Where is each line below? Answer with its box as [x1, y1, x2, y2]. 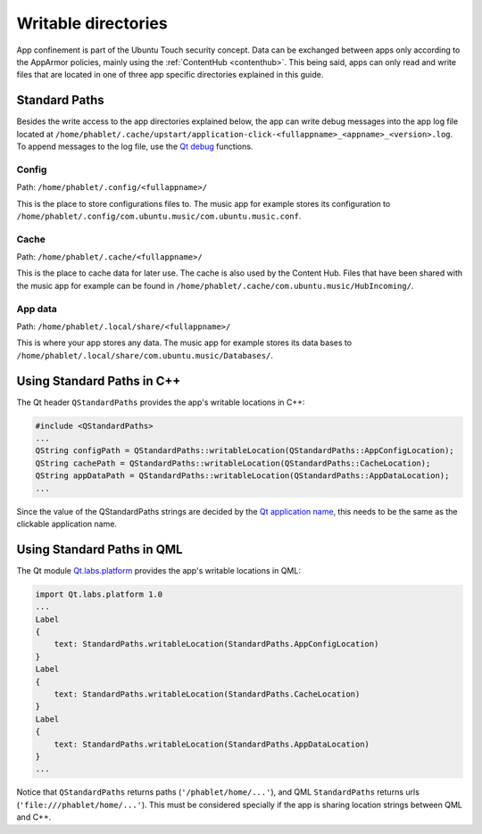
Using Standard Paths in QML [16, 541, 183, 557]
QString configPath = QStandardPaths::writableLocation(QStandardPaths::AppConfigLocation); [35, 446, 454, 456]
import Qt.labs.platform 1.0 [35, 589, 163, 599]
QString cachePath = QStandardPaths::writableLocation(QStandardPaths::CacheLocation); [35, 458, 431, 468]
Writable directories [16, 13, 169, 33]
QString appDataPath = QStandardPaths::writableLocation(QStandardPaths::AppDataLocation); [35, 471, 450, 481]
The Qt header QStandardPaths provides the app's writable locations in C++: [16, 397, 305, 408]
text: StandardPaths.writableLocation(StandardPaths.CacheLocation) [54, 689, 361, 699]
